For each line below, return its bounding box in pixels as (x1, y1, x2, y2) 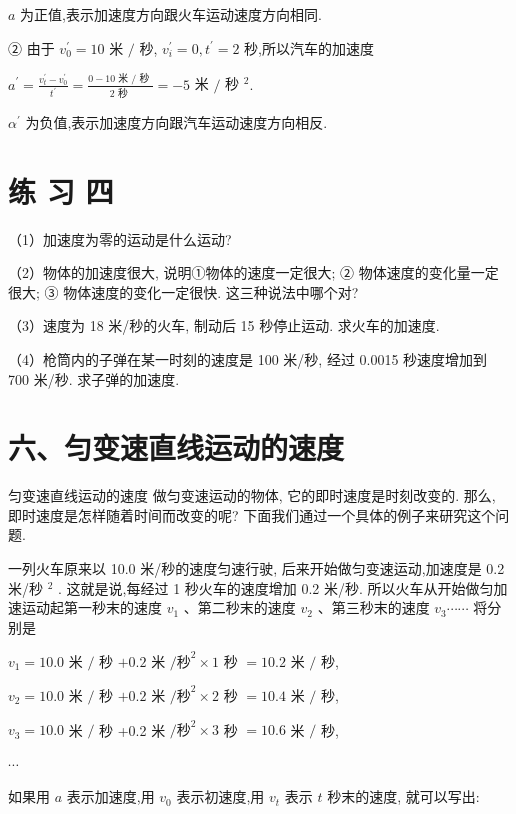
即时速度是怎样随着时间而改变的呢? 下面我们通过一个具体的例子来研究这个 (8, 504, 496, 525)
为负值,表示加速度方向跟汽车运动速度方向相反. (25, 111, 328, 132)
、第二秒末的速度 (183, 597, 296, 618)
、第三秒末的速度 (317, 597, 430, 618)
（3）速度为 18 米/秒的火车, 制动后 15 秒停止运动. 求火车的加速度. (8, 315, 440, 336)
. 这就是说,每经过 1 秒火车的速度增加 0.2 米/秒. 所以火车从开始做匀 (58, 577, 494, 598)
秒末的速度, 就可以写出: (327, 786, 480, 807)
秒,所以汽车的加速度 (244, 37, 374, 58)
